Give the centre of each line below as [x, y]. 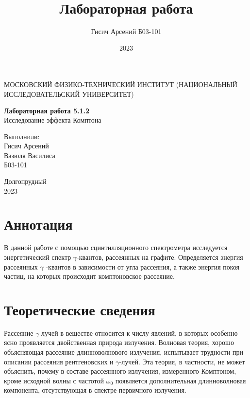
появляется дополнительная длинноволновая [181, 380]
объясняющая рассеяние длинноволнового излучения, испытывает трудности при [124, 352]
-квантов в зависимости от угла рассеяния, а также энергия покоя [143, 266]
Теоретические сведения [80, 309]
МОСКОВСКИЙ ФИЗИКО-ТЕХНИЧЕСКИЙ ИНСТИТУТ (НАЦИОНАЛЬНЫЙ [121, 84]
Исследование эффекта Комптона [53, 120]
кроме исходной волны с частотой [54, 380]
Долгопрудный [25, 181]
